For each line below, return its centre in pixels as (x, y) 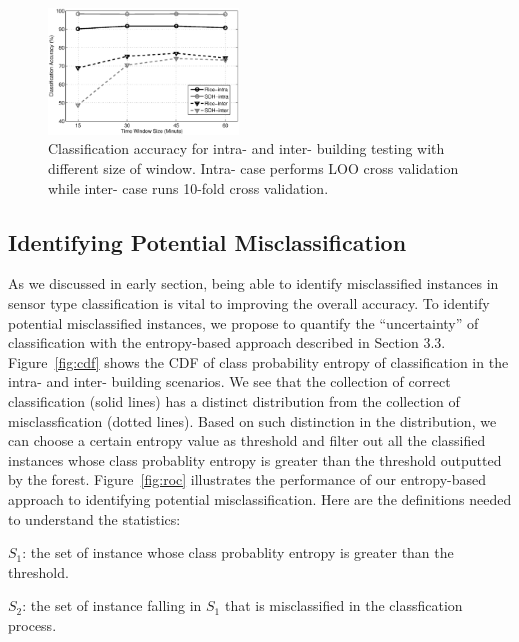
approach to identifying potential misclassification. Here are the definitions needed (260, 498)
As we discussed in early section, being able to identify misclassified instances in (253, 283)
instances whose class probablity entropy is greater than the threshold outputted (255, 459)
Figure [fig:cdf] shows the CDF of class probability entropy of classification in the (258, 361)
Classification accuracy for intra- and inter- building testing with (246, 148)
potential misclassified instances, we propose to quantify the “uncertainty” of (243, 322)
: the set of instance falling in (112, 605)
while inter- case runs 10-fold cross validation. (188, 187)
